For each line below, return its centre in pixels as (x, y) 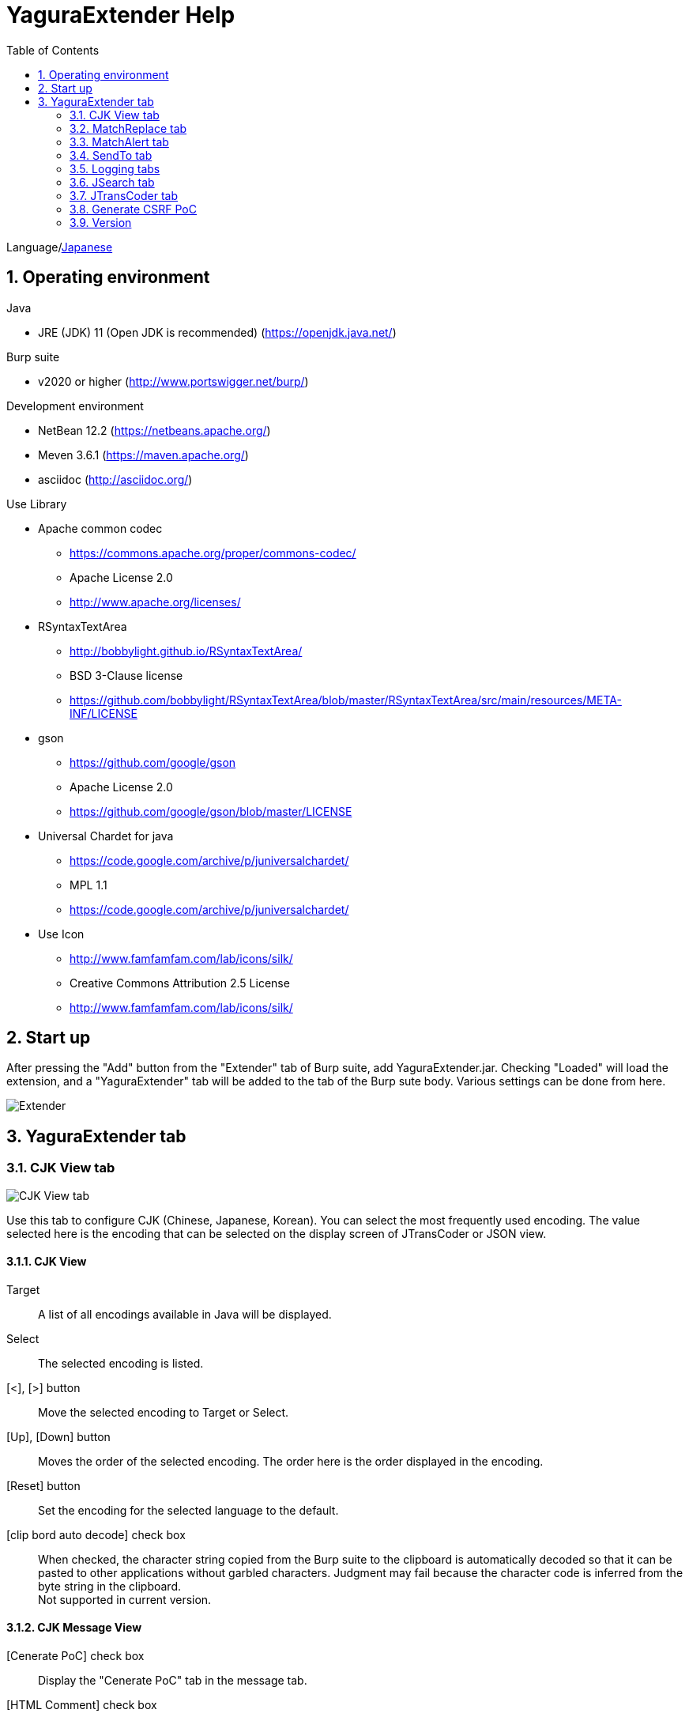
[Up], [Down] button (58, 1436)
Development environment (75, 406)
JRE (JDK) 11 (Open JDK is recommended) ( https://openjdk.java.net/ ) (217, 332)
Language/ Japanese (60, 247)
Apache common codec (100, 528)
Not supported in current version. (125, 1599)
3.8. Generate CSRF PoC (133, 209)
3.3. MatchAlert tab (119, 142)
